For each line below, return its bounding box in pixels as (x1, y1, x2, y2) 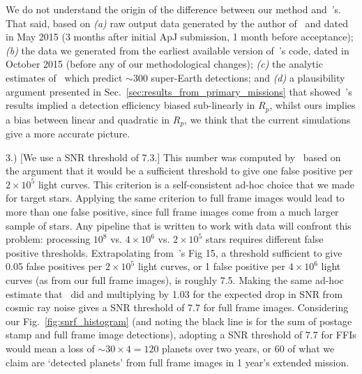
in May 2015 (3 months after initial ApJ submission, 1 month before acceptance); (6, 29, 354, 44)
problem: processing (6, 232, 91, 246)
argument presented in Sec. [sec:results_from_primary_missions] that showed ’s (6, 84, 352, 98)
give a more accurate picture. (6, 126, 130, 141)
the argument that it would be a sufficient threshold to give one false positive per (6, 163, 353, 178)
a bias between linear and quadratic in (6, 112, 170, 126)
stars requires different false (205, 232, 324, 246)
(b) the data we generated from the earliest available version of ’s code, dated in (6, 43, 349, 57)
